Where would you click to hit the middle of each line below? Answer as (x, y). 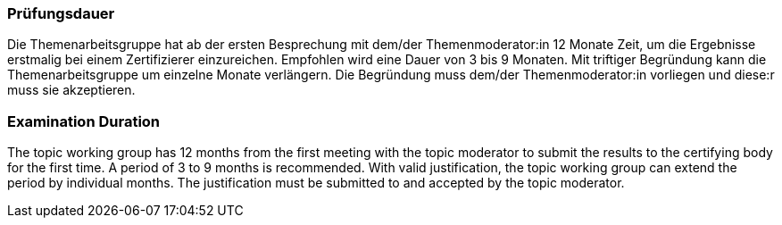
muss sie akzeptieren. (71, 90)
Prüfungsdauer (61, 13)
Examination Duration (84, 121)
